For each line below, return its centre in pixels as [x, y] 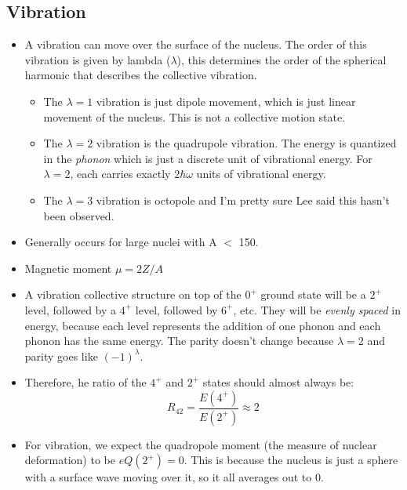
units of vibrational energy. [261, 174]
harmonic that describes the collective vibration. [141, 75]
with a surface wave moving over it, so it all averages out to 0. [174, 477]
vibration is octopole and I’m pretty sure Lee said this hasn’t [243, 200]
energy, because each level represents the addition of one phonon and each [203, 325]
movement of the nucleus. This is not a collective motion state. [194, 116]
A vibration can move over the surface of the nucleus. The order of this [196, 44]
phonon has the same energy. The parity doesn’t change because [179, 341]
